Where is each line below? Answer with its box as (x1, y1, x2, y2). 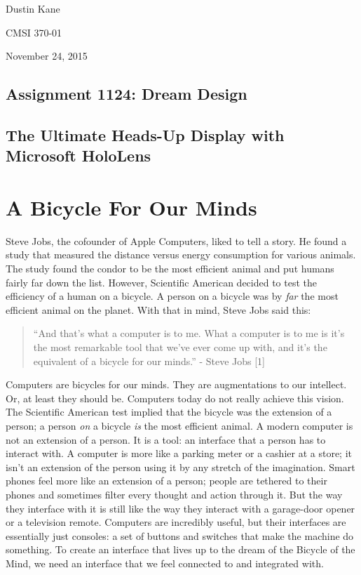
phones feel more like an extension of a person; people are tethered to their (6, 473, 327, 488)
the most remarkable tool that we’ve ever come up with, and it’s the (33, 340, 327, 355)
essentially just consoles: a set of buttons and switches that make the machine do (6, 528, 354, 543)
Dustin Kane (6, 1, 60, 15)
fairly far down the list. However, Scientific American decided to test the (6, 275, 318, 289)
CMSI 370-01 (6, 25, 62, 39)
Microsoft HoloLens (6, 145, 151, 166)
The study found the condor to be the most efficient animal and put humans (6, 261, 334, 276)
